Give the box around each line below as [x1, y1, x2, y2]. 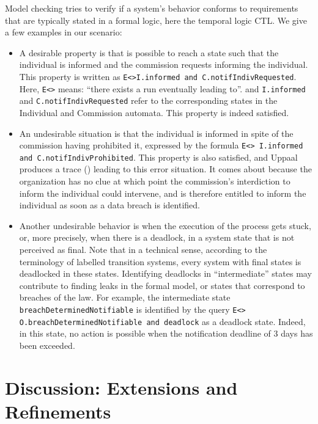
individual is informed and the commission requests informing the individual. [19, 58, 308, 71]
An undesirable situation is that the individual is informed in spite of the [19, 126, 294, 139]
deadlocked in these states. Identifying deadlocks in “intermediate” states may [19, 267, 312, 280]
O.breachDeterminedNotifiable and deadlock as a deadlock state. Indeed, [19, 315, 306, 327]
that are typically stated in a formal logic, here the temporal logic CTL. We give [5, 13, 307, 26]
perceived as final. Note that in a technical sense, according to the [19, 243, 267, 255]
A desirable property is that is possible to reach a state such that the [19, 46, 279, 59]
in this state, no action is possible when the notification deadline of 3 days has [19, 327, 313, 340]
